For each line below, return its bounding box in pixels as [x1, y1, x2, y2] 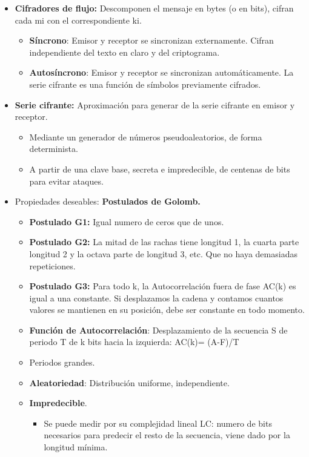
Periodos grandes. [29, 356, 95, 369]
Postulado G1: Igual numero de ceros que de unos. [29, 215, 224, 228]
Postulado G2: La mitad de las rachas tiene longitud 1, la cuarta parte [29, 235, 299, 248]
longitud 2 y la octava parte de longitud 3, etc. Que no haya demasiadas [29, 247, 297, 260]
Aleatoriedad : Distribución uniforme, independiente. [29, 376, 230, 389]
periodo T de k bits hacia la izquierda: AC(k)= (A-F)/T [29, 335, 239, 348]
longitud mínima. [44, 441, 108, 453]
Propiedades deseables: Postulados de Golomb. [15, 195, 201, 208]
